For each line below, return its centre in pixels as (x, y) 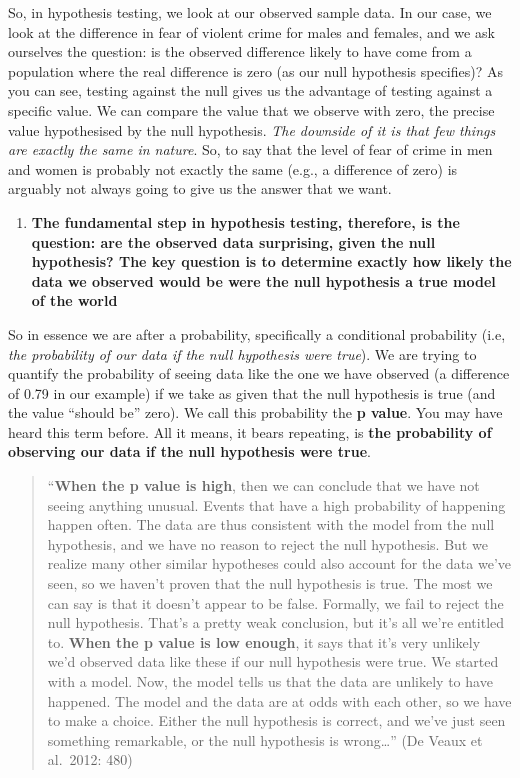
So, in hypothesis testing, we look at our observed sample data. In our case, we (250, 12)
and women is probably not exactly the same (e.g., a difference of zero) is (233, 168)
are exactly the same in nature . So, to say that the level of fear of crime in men (250, 149)
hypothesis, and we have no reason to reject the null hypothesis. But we (267, 543)
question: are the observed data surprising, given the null (233, 241)
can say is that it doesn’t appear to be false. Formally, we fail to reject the (275, 602)
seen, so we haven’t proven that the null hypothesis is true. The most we (270, 583)
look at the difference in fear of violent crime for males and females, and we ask (251, 31)
